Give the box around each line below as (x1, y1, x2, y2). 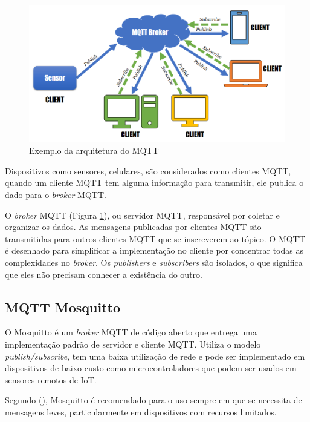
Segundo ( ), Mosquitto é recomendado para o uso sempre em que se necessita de (5, 394, 302, 406)
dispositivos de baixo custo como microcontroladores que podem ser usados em (5, 361, 297, 374)
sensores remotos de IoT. (5, 373, 97, 386)
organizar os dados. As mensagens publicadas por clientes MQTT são (5, 220, 262, 233)
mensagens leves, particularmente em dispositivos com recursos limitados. (5, 405, 277, 418)
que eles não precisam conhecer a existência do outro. (5, 268, 202, 280)
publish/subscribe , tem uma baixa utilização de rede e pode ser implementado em (5, 349, 305, 362)
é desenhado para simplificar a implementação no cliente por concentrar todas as (5, 244, 303, 257)
